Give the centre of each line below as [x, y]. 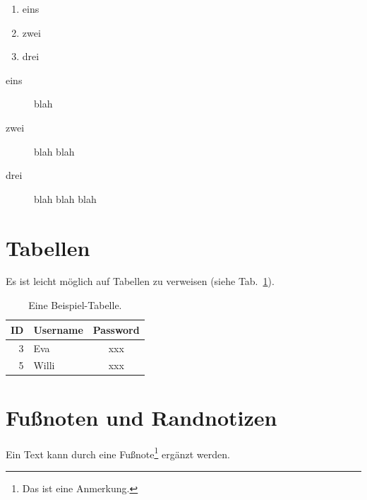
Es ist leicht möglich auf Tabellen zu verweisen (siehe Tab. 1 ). [140, 281]
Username [58, 329]
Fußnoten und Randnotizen [142, 417]
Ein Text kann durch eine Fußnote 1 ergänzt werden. [118, 453]
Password [116, 329]
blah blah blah [65, 198]
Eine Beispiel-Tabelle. [75, 305]
